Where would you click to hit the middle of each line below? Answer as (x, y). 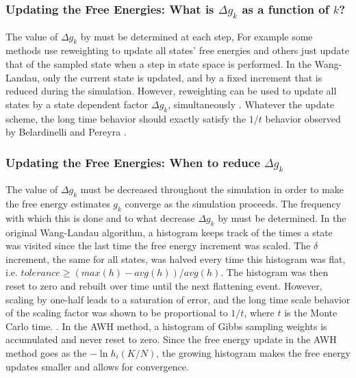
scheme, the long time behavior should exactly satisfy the (126, 118)
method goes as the (46, 353)
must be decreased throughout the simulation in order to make (212, 189)
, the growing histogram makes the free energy (254, 353)
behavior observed (303, 118)
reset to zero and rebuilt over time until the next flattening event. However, (164, 286)
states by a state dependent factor (77, 104)
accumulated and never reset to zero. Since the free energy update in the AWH (171, 339)
